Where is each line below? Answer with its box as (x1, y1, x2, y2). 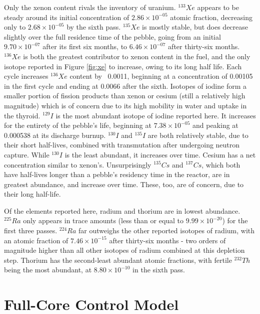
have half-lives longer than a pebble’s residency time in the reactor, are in (4, 169, 230, 180)
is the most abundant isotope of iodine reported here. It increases (55, 110, 256, 120)
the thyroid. (4, 110, 40, 120)
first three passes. (4, 225, 57, 236)
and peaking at (192, 120, 238, 130)
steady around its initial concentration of (4, 12, 129, 22)
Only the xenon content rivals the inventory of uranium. (4, 2, 176, 12)
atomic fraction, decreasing (170, 12, 252, 22)
